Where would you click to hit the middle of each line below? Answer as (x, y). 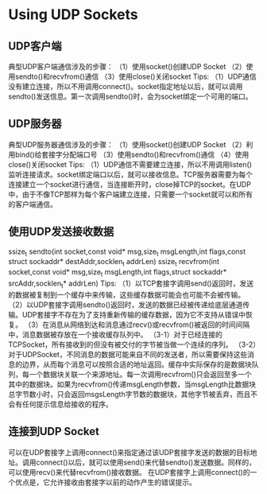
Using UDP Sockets (74, 15)
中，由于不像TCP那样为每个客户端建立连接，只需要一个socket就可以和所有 (130, 194)
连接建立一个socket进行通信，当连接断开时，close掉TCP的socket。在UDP (130, 184)
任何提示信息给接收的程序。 (67, 404)
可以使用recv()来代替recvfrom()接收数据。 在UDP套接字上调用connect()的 (129, 472)
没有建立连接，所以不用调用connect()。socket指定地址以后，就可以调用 (126, 86)
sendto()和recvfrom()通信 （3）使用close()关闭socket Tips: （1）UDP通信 (135, 76)
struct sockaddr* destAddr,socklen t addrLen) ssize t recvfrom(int (114, 263)
